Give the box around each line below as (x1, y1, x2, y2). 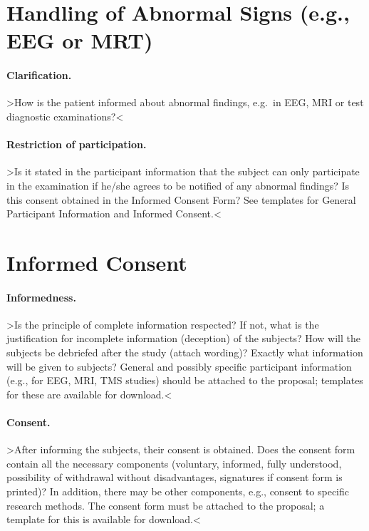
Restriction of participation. (6, 137, 147, 152)
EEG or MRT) (6, 26, 153, 55)
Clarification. (6, 68, 72, 83)
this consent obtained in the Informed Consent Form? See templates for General (6, 192, 356, 207)
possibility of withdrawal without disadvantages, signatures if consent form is (6, 470, 343, 485)
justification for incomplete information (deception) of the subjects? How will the (6, 331, 360, 346)
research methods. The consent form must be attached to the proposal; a (6, 498, 325, 512)
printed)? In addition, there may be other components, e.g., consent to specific (6, 484, 350, 499)
